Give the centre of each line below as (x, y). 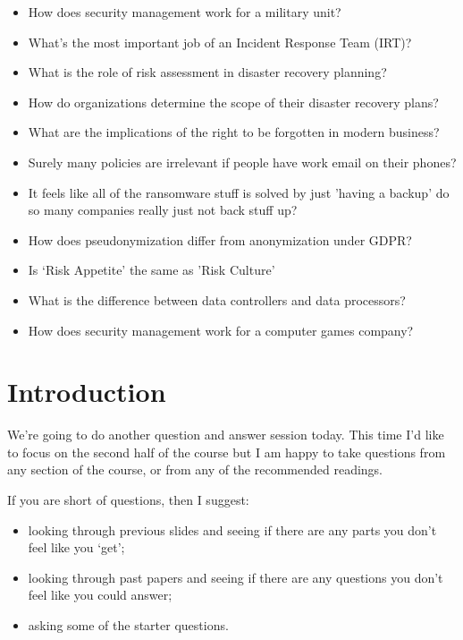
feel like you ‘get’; (76, 547)
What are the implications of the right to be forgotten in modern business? (234, 132)
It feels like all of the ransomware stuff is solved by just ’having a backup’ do (239, 192)
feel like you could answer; (100, 595)
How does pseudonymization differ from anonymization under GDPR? (220, 239)
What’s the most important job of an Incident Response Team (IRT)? (220, 42)
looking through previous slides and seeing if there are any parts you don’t (232, 529)
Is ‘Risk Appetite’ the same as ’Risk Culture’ (152, 270)
